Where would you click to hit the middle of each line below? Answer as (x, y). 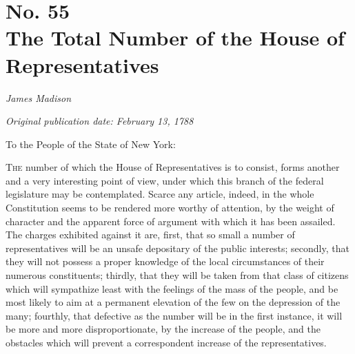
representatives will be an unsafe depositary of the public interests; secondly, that (177, 248)
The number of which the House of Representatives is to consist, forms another (173, 167)
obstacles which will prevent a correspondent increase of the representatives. (166, 342)
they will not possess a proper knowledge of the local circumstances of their (165, 261)
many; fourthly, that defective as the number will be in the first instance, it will (174, 315)
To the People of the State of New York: (91, 144)
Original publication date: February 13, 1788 (100, 121)
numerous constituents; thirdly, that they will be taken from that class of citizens (177, 275)
